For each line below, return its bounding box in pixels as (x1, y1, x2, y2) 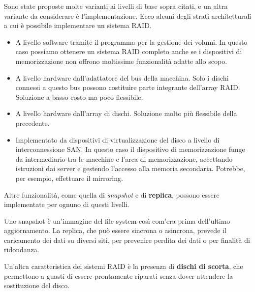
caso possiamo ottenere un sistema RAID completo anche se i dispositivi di (15, 46, 242, 57)
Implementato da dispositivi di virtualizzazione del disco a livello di (15, 134, 220, 145)
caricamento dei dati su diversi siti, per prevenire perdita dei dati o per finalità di (4, 234, 250, 245)
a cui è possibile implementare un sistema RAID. (4, 20, 152, 30)
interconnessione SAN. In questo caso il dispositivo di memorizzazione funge (15, 144, 245, 154)
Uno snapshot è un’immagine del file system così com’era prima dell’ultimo (4, 215, 230, 226)
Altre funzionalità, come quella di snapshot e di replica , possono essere (4, 189, 220, 200)
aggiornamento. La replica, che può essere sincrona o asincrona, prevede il (4, 225, 226, 235)
